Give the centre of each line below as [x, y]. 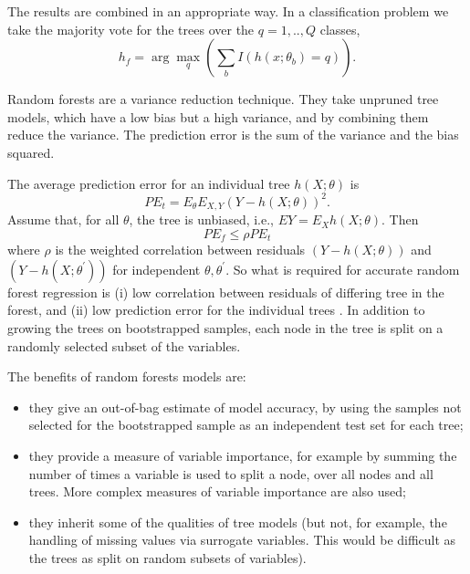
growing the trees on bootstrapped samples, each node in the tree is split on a [225, 327]
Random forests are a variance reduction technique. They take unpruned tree [223, 99]
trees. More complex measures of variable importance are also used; [217, 491]
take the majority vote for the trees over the [131, 29]
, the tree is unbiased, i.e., [202, 219]
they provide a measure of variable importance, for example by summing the [243, 455]
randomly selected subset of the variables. [124, 345]
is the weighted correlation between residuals [180, 250]
